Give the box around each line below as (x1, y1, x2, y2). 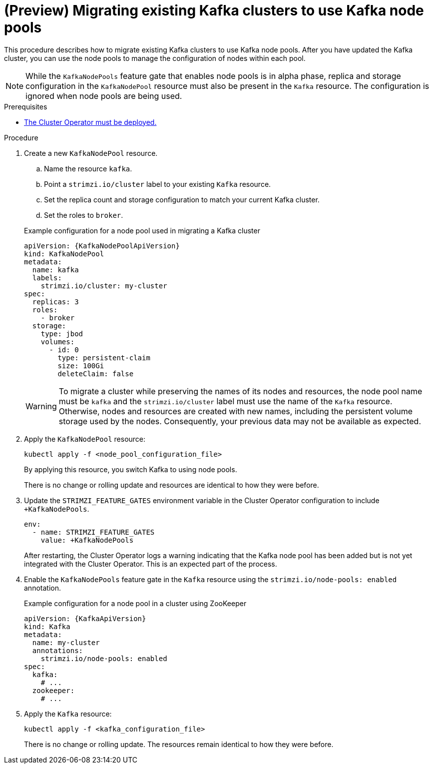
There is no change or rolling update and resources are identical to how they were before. (24, 480, 319, 489)
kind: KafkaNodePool (24, 249, 104, 258)
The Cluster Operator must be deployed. (24, 117, 157, 126)
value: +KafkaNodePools (40, 536, 134, 544)
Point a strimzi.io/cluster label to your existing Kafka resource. (44, 179, 271, 188)
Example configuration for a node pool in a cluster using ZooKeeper (24, 599, 247, 608)
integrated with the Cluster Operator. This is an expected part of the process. (24, 559, 277, 568)
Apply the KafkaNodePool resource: (24, 434, 146, 443)
